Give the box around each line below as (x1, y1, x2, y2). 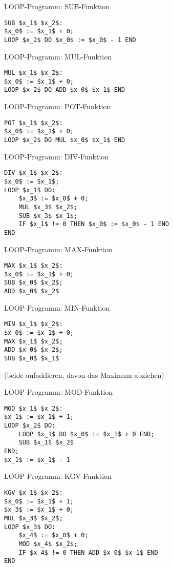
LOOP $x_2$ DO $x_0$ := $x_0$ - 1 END (4, 36, 136, 44)
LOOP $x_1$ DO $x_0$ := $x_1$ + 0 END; (18, 430, 155, 438)
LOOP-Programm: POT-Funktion (4, 101, 111, 112)
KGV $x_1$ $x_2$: (4, 489, 63, 496)
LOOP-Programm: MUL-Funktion (4, 51, 112, 62)
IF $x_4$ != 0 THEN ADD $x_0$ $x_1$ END (18, 549, 158, 556)
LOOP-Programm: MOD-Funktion (4, 387, 113, 397)
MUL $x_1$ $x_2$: (4, 69, 63, 77)
